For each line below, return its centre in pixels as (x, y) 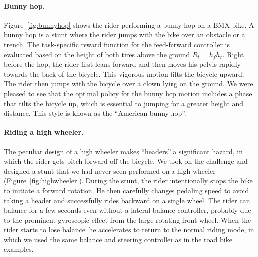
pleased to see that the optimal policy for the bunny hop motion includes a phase (128, 93)
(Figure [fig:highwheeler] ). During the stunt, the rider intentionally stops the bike (128, 181)
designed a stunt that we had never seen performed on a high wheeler (110, 171)
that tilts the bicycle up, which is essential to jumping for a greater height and (124, 103)
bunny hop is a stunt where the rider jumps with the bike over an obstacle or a (125, 35)
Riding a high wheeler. (44, 132)
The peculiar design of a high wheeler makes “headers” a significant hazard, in (123, 151)
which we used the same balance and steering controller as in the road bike (118, 239)
